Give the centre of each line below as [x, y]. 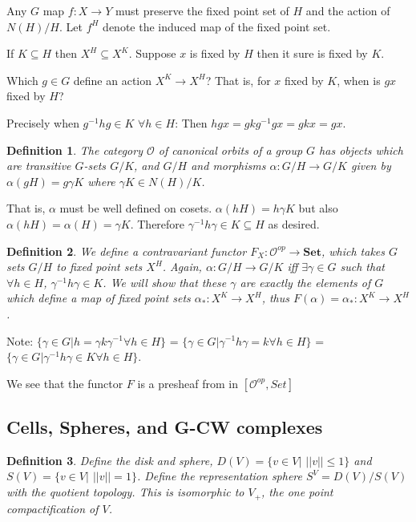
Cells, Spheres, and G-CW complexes [165, 427]
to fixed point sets [99, 267]
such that [362, 267]
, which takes [353, 251]
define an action [113, 80]
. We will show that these [165, 282]
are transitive [39, 166]
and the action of [348, 10]
